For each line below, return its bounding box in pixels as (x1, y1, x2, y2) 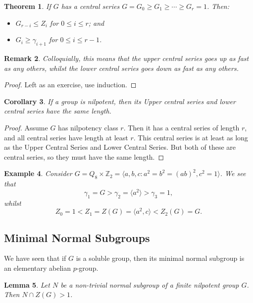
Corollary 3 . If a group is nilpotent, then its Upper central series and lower (4, 96, 236, 106)
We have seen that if (4, 253, 66, 263)
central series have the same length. (4, 106, 111, 116)
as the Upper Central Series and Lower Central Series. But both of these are (4, 142, 236, 152)
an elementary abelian (4, 263, 71, 273)
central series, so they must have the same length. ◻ (4, 151, 164, 162)
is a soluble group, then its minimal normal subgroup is (76, 253, 245, 263)
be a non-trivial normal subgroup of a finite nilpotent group (60, 279, 239, 290)
